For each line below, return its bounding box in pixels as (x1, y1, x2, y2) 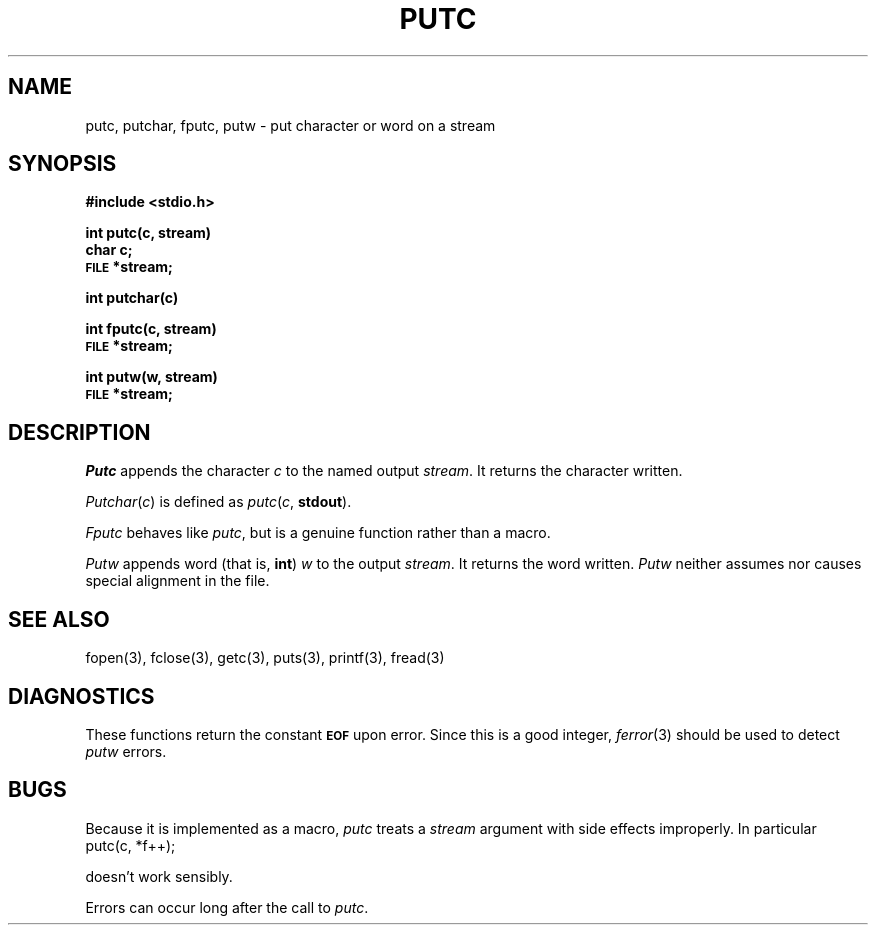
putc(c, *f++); (85, 836, 176, 854)
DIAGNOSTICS (8, 683, 155, 709)
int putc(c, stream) (85, 224, 212, 242)
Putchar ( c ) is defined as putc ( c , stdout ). (85, 493, 352, 511)
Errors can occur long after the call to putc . (85, 898, 369, 916)
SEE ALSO (8, 606, 110, 632)
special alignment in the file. (85, 572, 270, 590)
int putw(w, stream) (85, 368, 218, 386)
